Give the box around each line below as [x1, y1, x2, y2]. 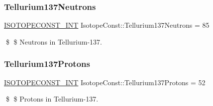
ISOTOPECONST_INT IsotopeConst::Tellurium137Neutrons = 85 [4, 20, 210, 30]
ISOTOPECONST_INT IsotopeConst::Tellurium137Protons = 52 [4, 77, 206, 87]
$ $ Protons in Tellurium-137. [5, 94, 99, 104]
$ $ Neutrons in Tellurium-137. [5, 36, 103, 47]
